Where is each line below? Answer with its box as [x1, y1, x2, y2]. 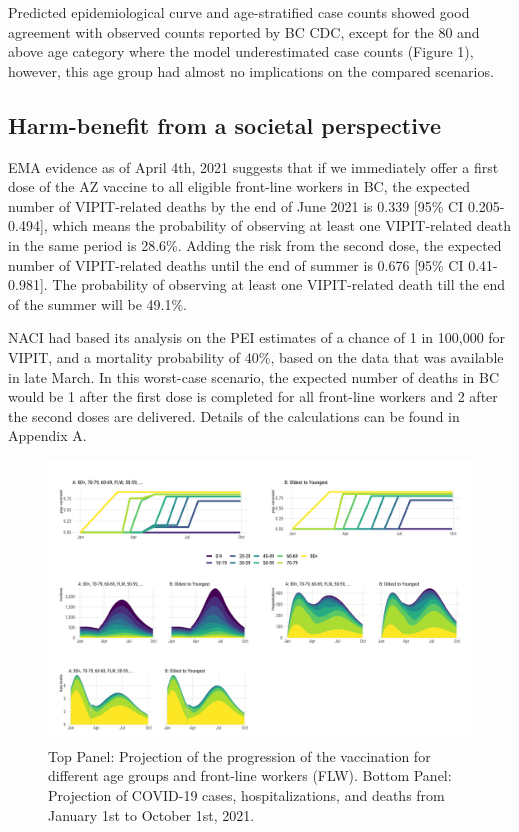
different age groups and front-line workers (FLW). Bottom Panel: [48, 765, 452, 786]
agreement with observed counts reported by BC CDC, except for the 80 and [8, 21, 480, 42]
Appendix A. [8, 425, 87, 446]
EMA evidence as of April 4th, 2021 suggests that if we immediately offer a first [8, 156, 499, 177]
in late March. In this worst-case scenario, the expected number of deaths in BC [8, 366, 500, 387]
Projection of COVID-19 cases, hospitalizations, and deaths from [48, 785, 445, 806]
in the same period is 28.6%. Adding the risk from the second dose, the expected [8, 234, 502, 255]
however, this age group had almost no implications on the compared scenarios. [8, 60, 494, 81]
